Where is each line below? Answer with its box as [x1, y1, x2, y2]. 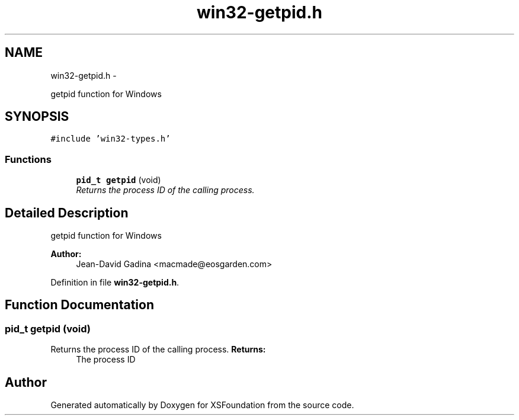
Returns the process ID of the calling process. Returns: [50, 344, 266, 355]
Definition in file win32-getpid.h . [50, 277, 180, 288]
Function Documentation [5, 297, 154, 313]
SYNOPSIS [5, 109, 69, 124]
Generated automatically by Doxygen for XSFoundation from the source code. [50, 400, 354, 411]
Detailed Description [5, 205, 129, 220]
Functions [5, 153, 52, 165]
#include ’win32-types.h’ [50, 134, 171, 144]
